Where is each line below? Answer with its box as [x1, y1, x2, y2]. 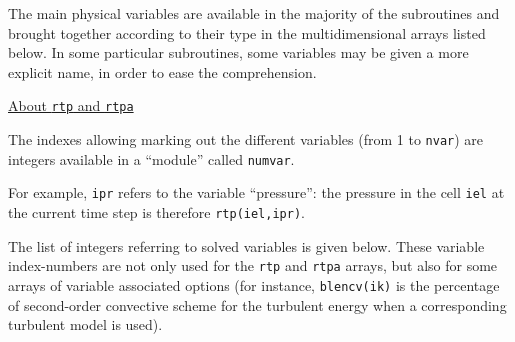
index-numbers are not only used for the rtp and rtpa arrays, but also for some [8, 255, 498, 276]
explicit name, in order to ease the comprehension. [8, 61, 317, 82]
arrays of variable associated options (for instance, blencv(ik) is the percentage [8, 274, 500, 295]
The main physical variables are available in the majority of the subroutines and [8, 3, 500, 23]
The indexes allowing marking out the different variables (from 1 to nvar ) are [8, 129, 484, 150]
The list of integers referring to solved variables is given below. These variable [8, 235, 485, 256]
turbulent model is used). [8, 314, 163, 335]
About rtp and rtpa [8, 95, 134, 116]
